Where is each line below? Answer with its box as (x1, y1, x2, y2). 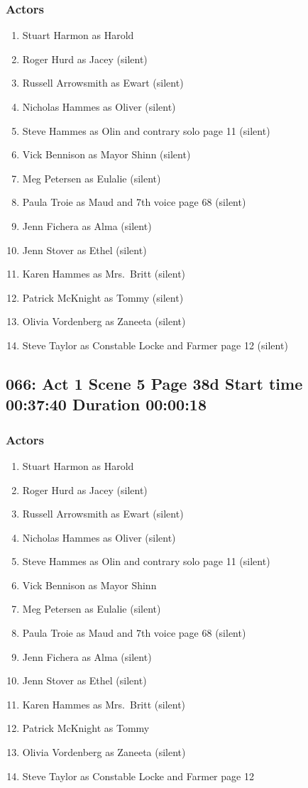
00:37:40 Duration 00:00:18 (6, 393, 207, 415)
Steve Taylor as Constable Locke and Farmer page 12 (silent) (22, 337, 288, 352)
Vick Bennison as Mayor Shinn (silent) (22, 147, 191, 162)
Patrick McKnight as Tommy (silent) (22, 290, 184, 305)
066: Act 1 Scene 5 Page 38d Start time (6, 372, 303, 394)
